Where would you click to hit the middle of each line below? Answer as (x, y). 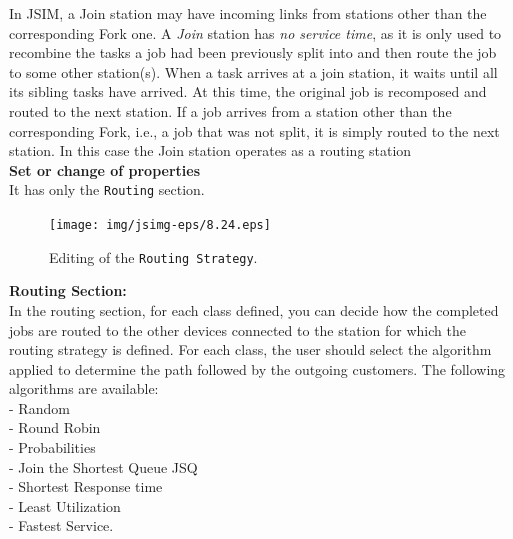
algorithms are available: (84, 388)
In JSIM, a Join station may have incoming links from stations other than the (248, 13)
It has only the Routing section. (107, 189)
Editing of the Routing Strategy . (153, 256)
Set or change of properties (105, 169)
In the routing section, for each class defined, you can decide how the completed (254, 309)
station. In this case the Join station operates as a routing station (210, 150)
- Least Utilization (65, 505)
